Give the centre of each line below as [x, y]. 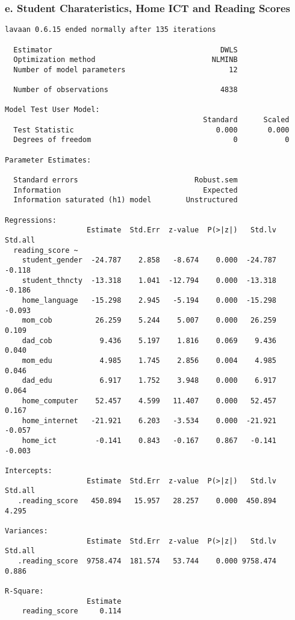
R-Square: [24, 591]
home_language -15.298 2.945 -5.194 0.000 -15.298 [149, 300]
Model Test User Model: [52, 110]
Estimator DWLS [126, 50]
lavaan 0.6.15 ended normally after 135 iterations [110, 30]
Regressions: [31, 220]
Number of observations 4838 [126, 90]
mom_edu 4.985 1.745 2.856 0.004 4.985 [149, 360]
